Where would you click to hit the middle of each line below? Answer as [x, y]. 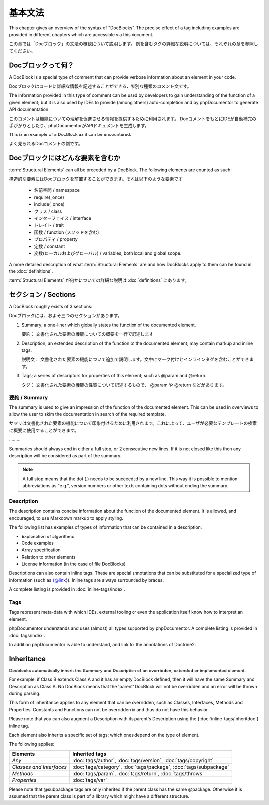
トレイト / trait [49, 225]
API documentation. [29, 109]
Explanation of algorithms [48, 536]
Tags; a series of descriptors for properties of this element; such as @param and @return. [114, 376]
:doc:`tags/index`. [27, 635]
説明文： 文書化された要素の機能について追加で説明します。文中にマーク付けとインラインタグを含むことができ [135, 359]
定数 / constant [50, 246]
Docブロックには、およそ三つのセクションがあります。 [66, 316]
